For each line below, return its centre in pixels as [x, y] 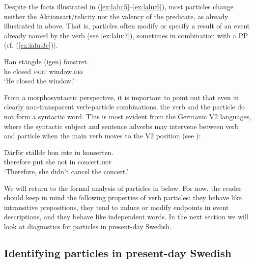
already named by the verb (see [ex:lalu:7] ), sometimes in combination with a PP [126, 35]
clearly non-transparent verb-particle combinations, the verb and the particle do [125, 107]
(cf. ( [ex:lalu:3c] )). [31, 45]
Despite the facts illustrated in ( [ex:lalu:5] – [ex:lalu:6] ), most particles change [119, 6]
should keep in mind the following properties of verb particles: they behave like [123, 197]
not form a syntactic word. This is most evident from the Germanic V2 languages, [128, 116]
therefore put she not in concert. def [58, 162]
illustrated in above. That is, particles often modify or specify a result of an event [127, 26]
